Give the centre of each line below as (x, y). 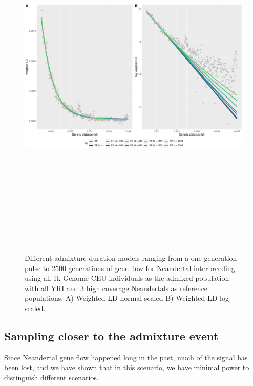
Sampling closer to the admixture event (111, 335)
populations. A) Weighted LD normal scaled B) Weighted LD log (127, 298)
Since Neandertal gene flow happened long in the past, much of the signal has (126, 357)
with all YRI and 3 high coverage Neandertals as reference (116, 288)
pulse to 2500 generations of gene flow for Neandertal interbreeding (130, 268)
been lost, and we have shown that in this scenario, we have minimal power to (127, 367)
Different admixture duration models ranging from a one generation (131, 257)
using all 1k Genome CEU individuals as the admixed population (127, 278)
